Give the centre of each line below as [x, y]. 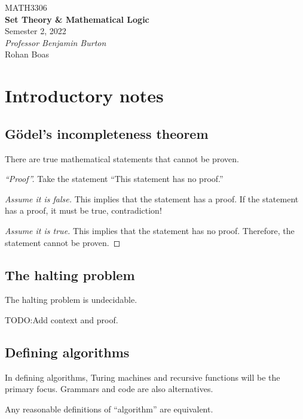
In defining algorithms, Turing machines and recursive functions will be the [143, 377]
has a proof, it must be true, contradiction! [83, 210]
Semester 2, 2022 [36, 31]
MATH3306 [26, 7]
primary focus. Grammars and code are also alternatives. [109, 389]
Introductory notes [84, 95]
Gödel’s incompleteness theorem [107, 133]
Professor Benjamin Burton [56, 42]
